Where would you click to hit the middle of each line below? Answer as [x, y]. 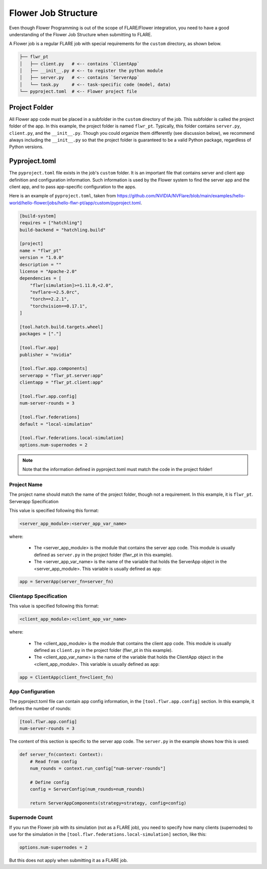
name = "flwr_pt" [41, 251]
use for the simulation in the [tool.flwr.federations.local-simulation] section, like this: [108, 834]
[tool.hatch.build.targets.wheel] [61, 327]
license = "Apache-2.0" [48, 271]
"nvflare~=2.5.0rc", [55, 292]
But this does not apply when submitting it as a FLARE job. [68, 861]
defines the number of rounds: [40, 708]
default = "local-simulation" [56, 424]
